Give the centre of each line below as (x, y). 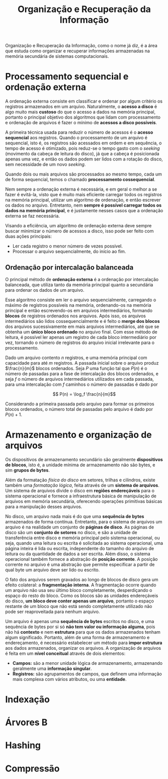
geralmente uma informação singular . (52, 668)
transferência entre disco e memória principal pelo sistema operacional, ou (83, 538)
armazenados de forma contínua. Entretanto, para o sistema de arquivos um (84, 522)
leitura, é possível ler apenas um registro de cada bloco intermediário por (81, 337)
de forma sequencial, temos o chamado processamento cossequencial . (80, 180)
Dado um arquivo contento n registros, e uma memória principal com (76, 358)
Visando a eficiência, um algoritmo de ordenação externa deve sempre (78, 226)
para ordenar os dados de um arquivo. (45, 290)
